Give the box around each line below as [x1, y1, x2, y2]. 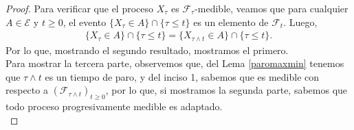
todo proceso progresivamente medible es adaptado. [5, 99, 223, 114]
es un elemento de [193, 14, 269, 29]
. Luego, [283, 14, 318, 29]
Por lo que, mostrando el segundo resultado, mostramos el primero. [5, 42, 289, 57]
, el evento [63, 14, 107, 29]
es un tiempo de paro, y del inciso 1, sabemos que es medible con [45, 69, 320, 83]
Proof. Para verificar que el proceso [5, 1, 154, 15]
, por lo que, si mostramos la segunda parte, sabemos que [105, 83, 348, 97]
